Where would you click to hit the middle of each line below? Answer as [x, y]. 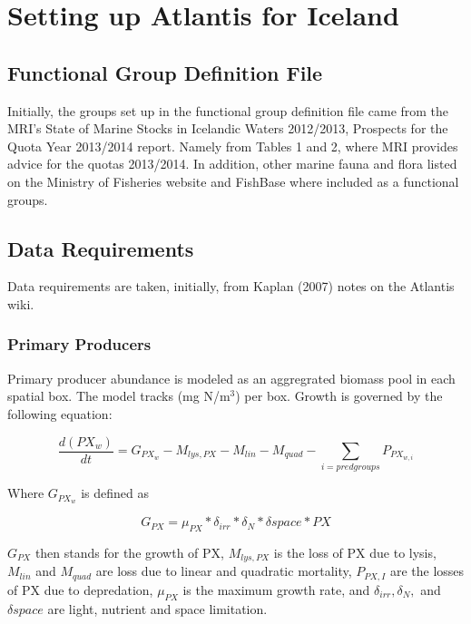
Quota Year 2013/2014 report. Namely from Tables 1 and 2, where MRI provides [233, 146]
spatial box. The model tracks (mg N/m [119, 396]
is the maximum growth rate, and [276, 589]
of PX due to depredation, [80, 589]
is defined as [115, 493]
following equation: [60, 413]
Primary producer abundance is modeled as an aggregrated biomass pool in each [231, 378]
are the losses [427, 571]
